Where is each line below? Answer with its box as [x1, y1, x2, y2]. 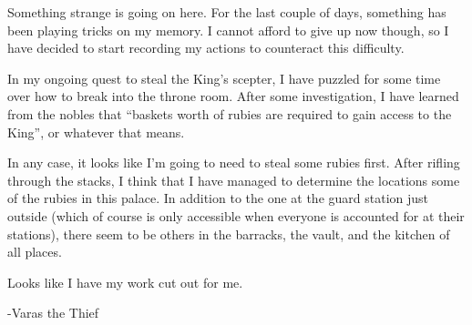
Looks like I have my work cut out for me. [7, 272, 243, 291]
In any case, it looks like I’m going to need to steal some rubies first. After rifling [7, 153, 460, 172]
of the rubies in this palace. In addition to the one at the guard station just [7, 188, 429, 208]
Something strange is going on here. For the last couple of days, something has [7, 3, 446, 21]
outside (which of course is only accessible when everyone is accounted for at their [7, 206, 465, 225]
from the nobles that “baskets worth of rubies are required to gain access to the [7, 104, 452, 123]
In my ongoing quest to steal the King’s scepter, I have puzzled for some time [7, 68, 441, 87]
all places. [7, 242, 62, 261]
